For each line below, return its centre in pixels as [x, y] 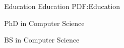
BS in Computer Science [42, 40]
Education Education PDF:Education [62, 6]
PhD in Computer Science [44, 23]
